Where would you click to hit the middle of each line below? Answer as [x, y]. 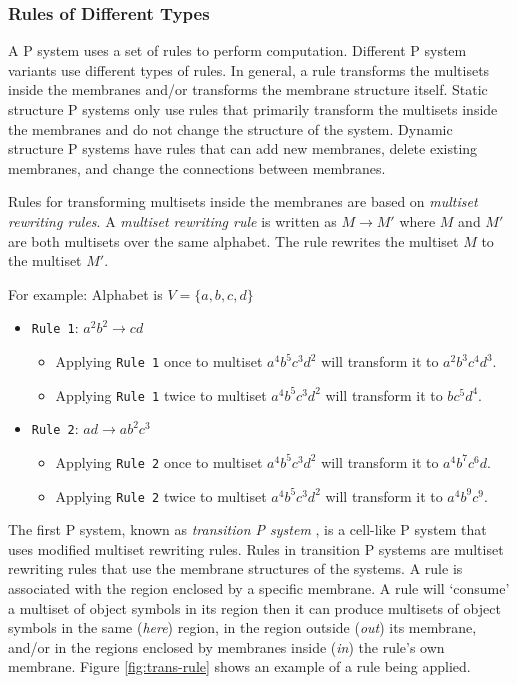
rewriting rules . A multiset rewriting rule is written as [172, 220]
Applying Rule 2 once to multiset [159, 461]
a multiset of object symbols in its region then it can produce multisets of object [254, 607]
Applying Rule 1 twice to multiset [161, 394]
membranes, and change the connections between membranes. [197, 167]
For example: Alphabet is [85, 293]
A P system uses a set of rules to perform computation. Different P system [237, 50]
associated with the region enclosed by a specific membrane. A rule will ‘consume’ [259, 588]
